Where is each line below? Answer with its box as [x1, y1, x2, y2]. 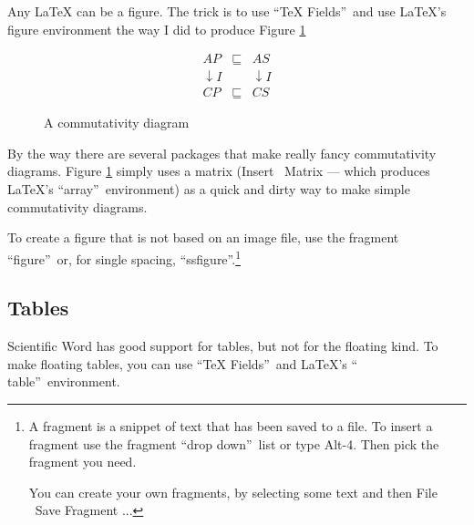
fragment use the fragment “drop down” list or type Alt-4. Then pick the [28, 434, 439, 453]
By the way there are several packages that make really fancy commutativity [7, 143, 437, 162]
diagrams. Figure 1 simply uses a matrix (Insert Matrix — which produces [7, 161, 430, 180]
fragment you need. [28, 452, 137, 471]
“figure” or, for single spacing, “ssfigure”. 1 [7, 246, 241, 268]
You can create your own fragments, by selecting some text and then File [28, 482, 438, 501]
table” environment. [7, 372, 120, 391]
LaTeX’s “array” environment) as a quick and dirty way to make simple [7, 180, 410, 199]
